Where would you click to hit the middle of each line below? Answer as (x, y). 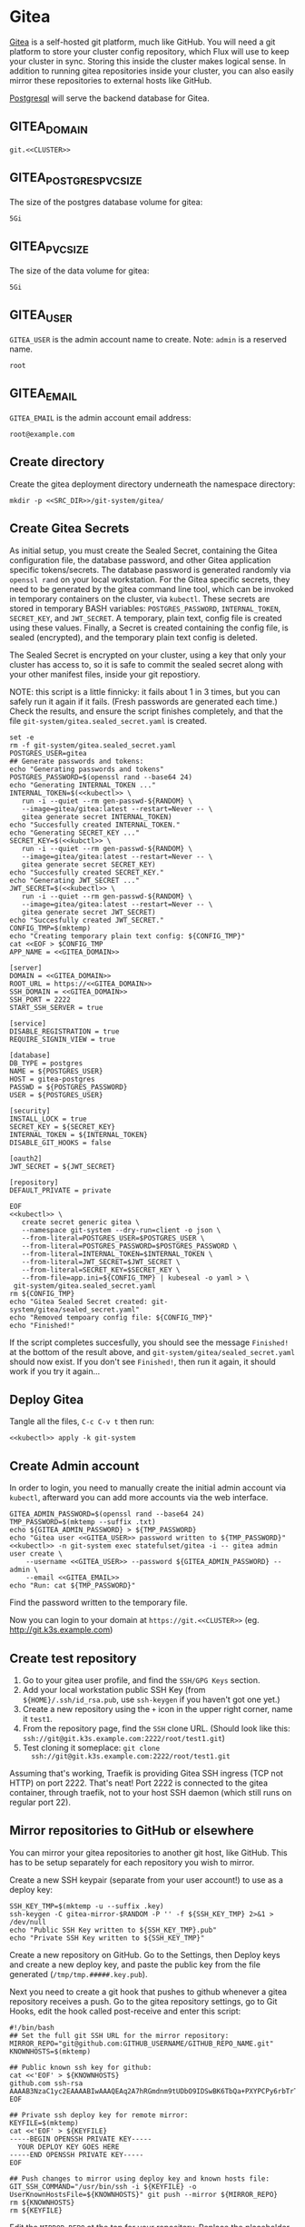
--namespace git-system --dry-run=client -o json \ (121, 1230)
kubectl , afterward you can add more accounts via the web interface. (139, 1498)
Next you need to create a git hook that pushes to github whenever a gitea (148, 1992)
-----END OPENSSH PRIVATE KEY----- (77, 2154)
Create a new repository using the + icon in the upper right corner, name (157, 1709)
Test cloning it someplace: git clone (91, 1747)
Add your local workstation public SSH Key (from (114, 1690)
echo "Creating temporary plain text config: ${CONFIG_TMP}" (128, 936)
